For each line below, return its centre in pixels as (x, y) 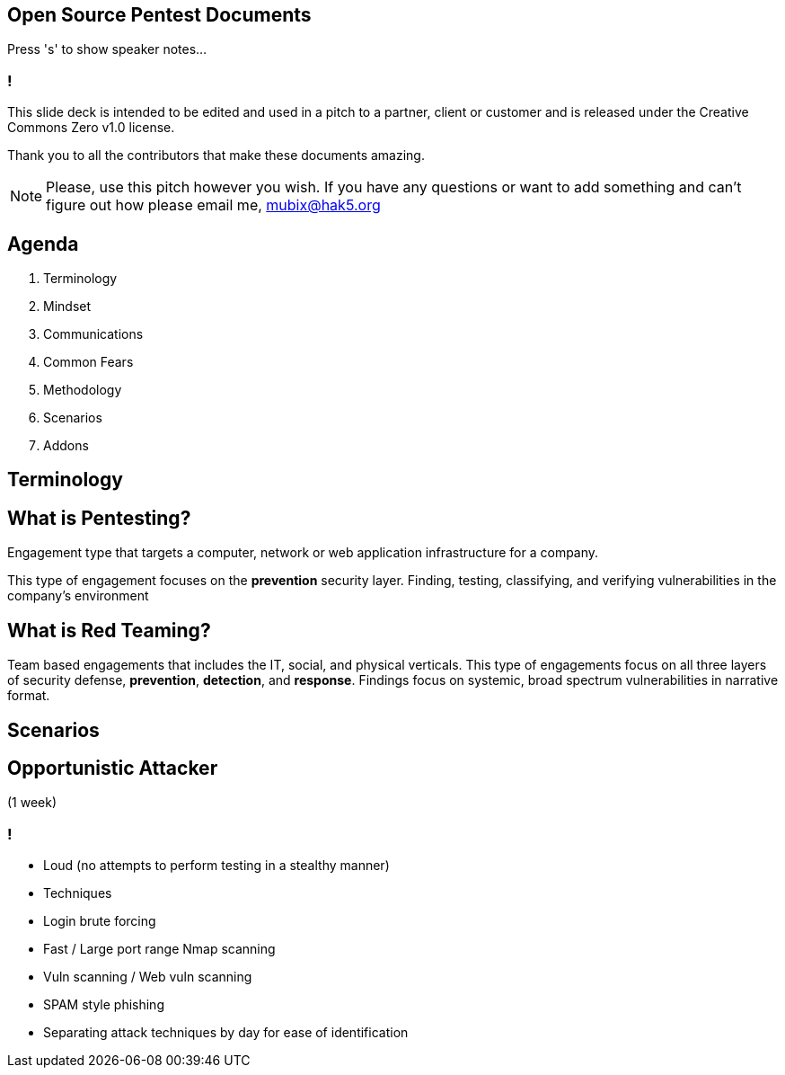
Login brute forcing (100, 921)
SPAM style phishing (104, 1005)
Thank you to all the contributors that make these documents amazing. (216, 155)
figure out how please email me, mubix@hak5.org (213, 205)
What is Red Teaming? (109, 630)
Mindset (67, 307)
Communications (93, 334)
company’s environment (78, 596)
